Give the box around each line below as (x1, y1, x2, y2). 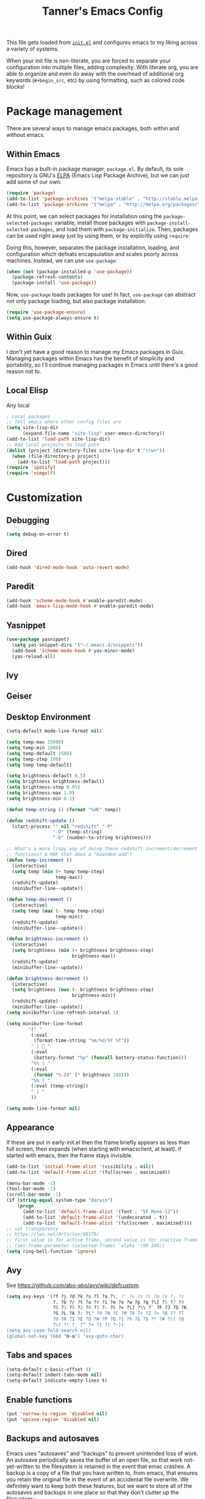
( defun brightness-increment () (6, 936, 88, 942)
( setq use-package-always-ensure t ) (6, 315, 99, 322)
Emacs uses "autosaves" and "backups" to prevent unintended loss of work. (6, 1449, 199, 1457)
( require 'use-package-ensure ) (6, 309, 86, 315)
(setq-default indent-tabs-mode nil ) (6, 1372, 103, 1378)
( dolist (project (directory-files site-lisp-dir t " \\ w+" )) (6, 447, 165, 454)
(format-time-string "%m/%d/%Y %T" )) (33, 1037, 130, 1044)
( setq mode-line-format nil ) (6, 1105, 81, 1112)
